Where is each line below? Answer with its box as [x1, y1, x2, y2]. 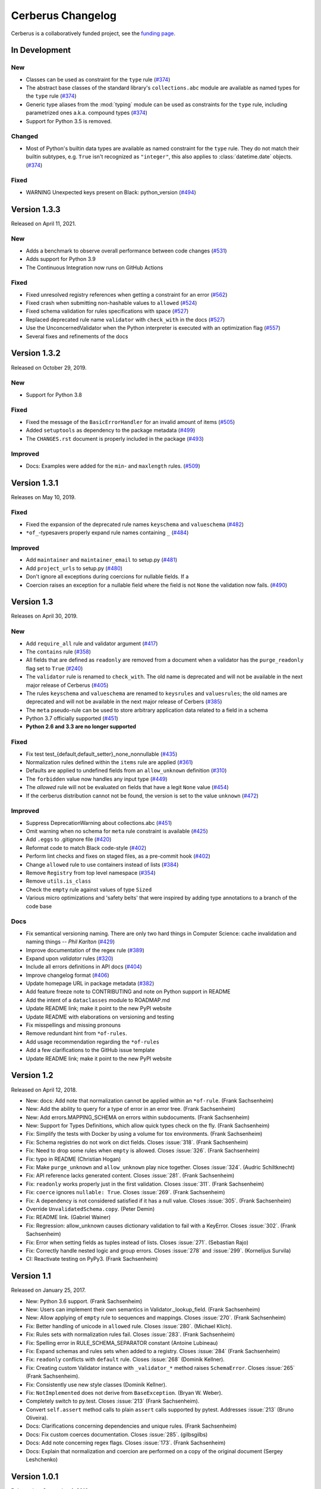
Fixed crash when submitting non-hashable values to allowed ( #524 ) [26, 300, 197, 307]
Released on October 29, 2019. [11, 364, 87, 371]
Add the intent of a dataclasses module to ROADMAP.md [26, 996, 171, 1004]
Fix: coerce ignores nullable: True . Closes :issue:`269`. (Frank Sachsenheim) [26, 1189, 225, 1196]
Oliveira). [26, 1415, 48, 1422]
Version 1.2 [11, 1070, 53, 1080]
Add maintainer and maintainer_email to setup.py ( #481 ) [26, 556, 178, 563]
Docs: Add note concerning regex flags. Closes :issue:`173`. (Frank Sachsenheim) [26, 1439, 226, 1447]
